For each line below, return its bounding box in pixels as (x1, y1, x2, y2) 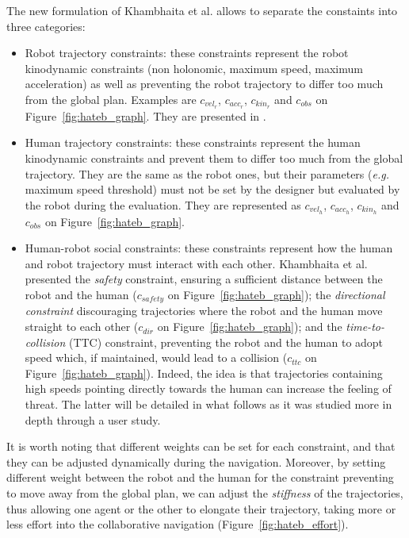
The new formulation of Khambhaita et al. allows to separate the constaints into (6, 2, 398, 18)
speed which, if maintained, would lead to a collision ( (25, 349, 288, 366)
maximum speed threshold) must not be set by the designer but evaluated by (25, 181, 400, 198)
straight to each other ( (25, 318, 139, 335)
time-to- (346, 318, 384, 335)
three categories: (6, 17, 86, 34)
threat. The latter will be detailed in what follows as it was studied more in (25, 396, 392, 413)
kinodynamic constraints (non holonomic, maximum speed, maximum (25, 60, 363, 76)
